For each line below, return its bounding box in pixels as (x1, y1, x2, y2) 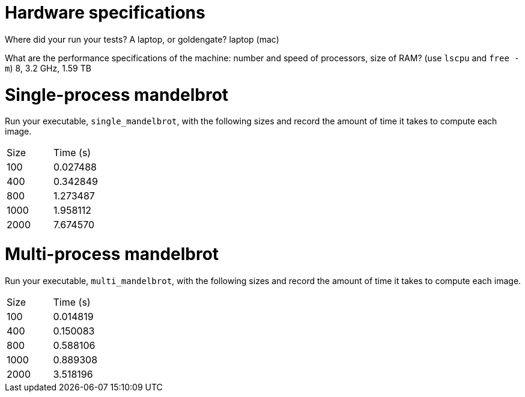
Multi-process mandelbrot (5, 244, 219, 264)
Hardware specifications (5, 2, 205, 23)
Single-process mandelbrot (5, 84, 229, 105)
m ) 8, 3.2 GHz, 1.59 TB (5, 62, 91, 73)
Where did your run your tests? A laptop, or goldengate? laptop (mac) (5, 34, 279, 44)
